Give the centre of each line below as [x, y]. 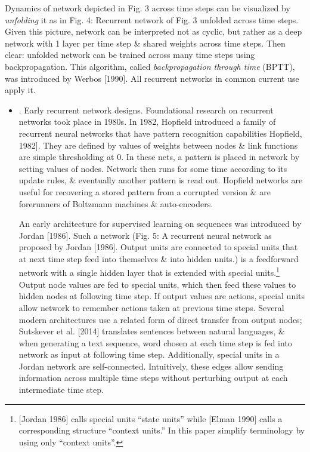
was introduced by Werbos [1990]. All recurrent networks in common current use [152, 78]
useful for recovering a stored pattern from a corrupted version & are [145, 191]
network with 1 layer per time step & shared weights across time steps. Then [145, 43]
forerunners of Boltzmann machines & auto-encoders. [116, 203]
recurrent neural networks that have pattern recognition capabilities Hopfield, [160, 133]
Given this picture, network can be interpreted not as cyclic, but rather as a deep [154, 31]
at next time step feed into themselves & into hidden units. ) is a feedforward [159, 258]
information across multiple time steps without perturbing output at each [153, 378]
